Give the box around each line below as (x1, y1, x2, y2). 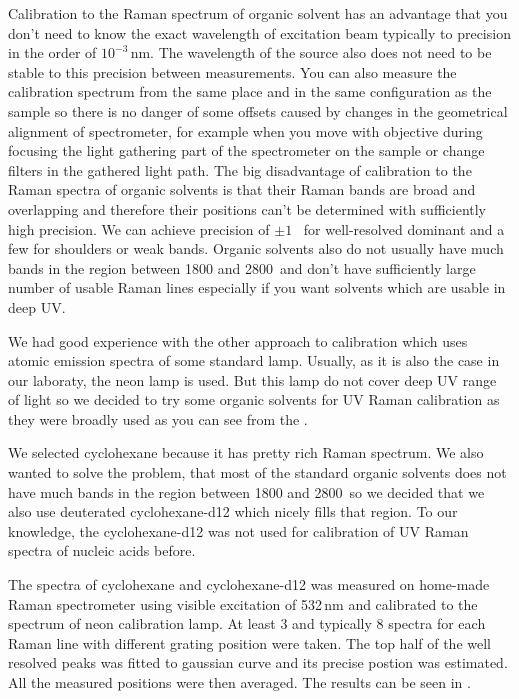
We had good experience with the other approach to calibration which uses (8, 330, 468, 351)
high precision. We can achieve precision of (8, 218, 270, 239)
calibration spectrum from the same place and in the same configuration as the (8, 81, 492, 102)
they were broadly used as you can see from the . (8, 408, 308, 429)
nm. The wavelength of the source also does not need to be (130, 42, 492, 63)
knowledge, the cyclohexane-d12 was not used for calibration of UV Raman (8, 520, 469, 541)
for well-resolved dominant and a (303, 218, 505, 239)
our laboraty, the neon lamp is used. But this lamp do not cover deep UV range (8, 369, 497, 390)
